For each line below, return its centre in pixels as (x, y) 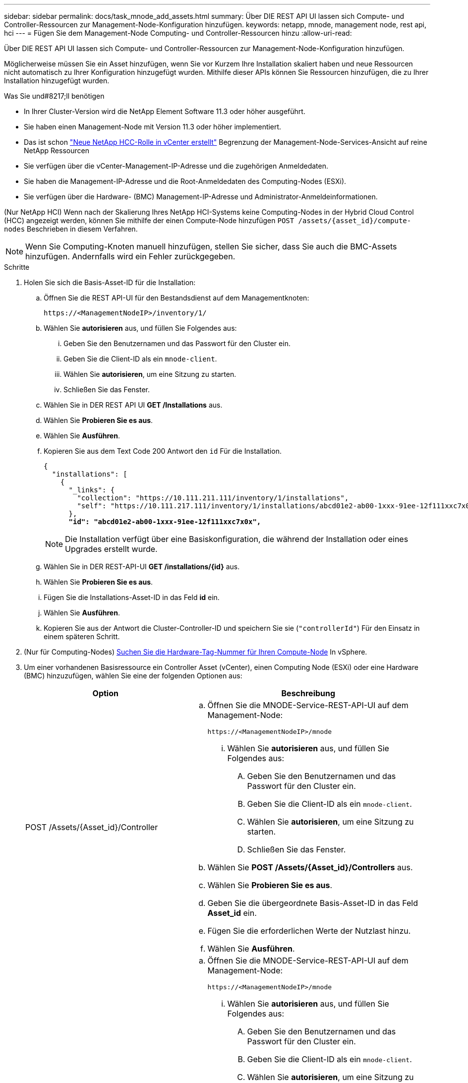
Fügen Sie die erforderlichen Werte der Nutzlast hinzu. (309, 931)
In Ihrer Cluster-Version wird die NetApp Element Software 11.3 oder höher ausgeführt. (165, 111)
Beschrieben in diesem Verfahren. (82, 229)
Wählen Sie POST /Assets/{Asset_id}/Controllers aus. (310, 867)
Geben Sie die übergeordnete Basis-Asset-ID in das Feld (313, 903)
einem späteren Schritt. (82, 636)
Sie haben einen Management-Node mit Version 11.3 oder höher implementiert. (153, 127)
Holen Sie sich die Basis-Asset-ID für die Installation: (110, 282)
